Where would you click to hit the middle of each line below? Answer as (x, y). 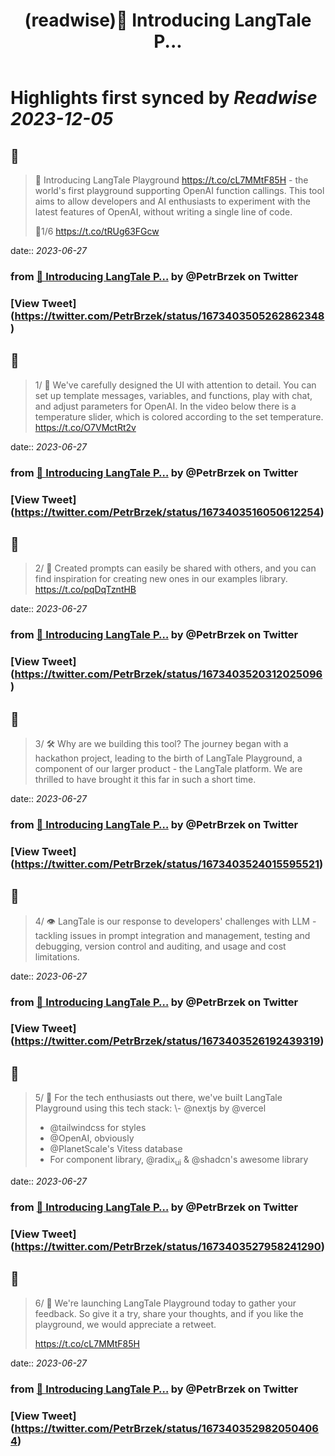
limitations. (57, 956)
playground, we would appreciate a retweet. (125, 1324)
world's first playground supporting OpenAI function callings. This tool (179, 190)
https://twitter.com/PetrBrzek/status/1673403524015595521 (167, 864)
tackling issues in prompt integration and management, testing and (172, 935)
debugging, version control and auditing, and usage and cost (160, 946)
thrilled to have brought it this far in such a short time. (145, 779)
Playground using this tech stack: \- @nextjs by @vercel (150, 1108)
